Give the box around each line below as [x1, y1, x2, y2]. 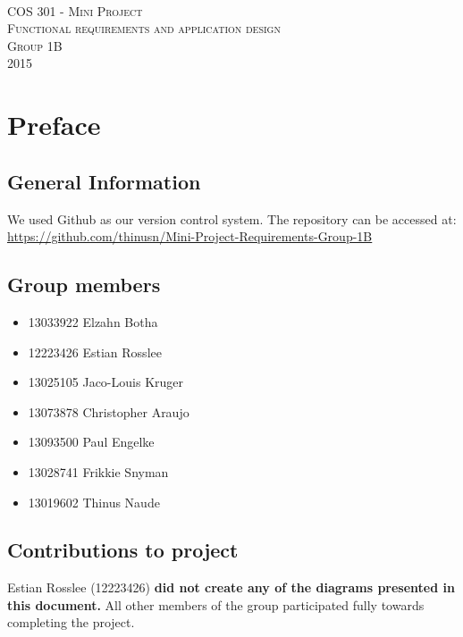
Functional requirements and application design [7, 19, 281, 38]
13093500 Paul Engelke [28, 432, 155, 451]
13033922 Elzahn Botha [28, 312, 158, 331]
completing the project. [7, 613, 135, 632]
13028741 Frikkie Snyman [28, 462, 169, 481]
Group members [7, 271, 161, 298]
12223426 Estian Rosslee [28, 342, 162, 361]
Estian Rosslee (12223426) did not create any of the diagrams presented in [7, 578, 455, 597]
